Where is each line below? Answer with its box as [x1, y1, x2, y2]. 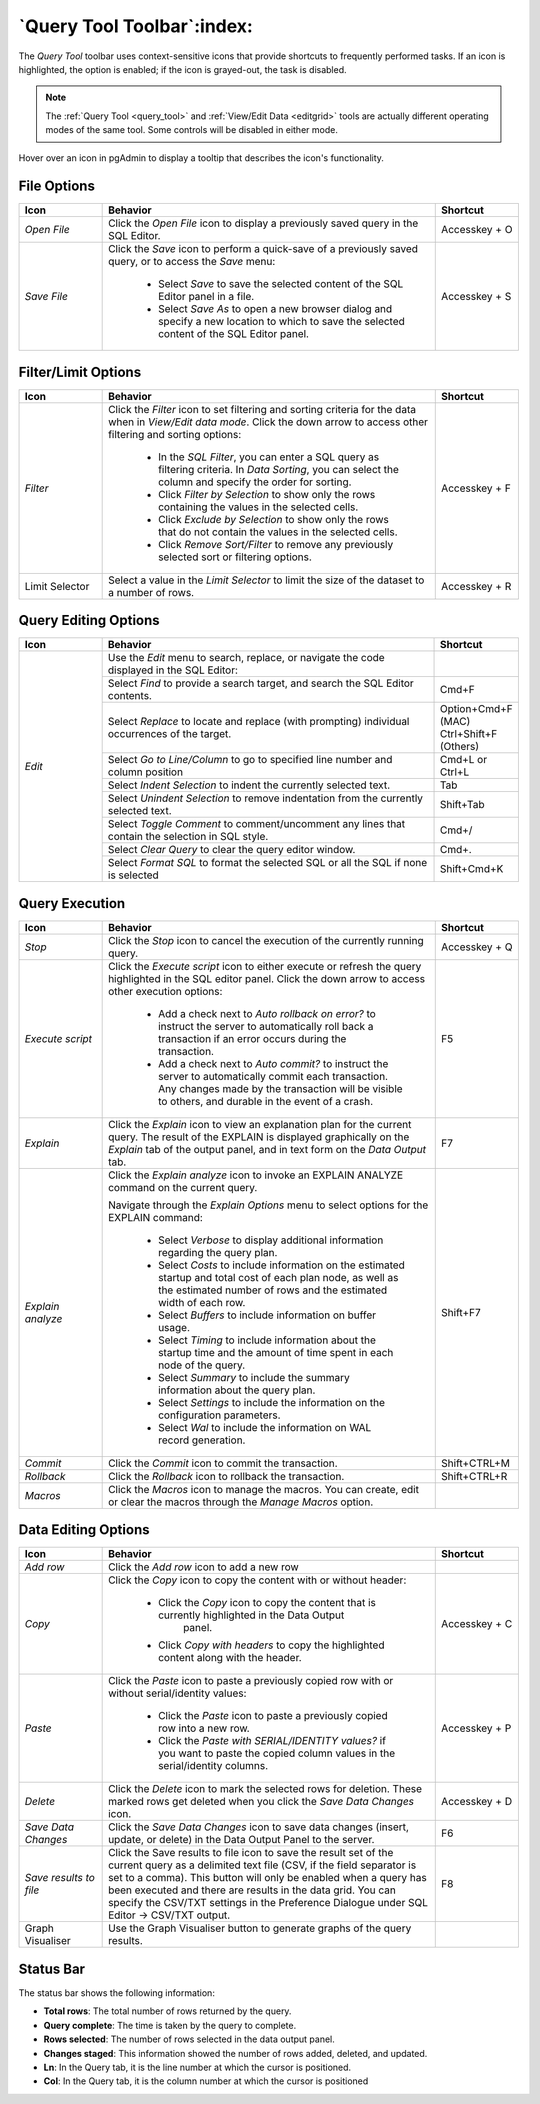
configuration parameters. [158, 1408, 281, 1422]
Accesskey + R [441, 579, 512, 593]
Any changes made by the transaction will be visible [158, 1081, 404, 1095]
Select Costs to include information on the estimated [158, 1258, 405, 1272]
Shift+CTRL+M [441, 1456, 510, 1470]
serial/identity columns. [158, 1759, 269, 1773]
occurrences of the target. [107, 727, 232, 741]
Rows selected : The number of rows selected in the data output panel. [43, 2033, 335, 2045]
